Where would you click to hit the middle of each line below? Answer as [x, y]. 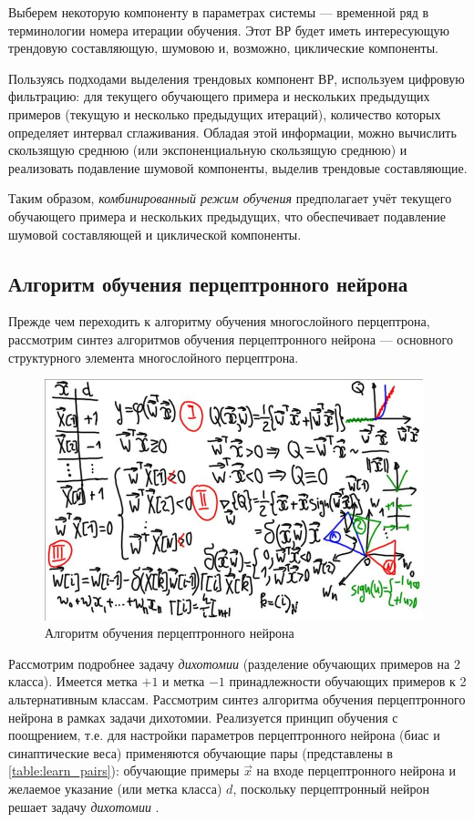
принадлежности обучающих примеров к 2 [348, 681]
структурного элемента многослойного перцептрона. [154, 357]
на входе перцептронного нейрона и [356, 771]
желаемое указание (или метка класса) [115, 789]
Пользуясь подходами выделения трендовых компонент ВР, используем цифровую [237, 78]
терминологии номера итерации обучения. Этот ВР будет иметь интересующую [229, 30]
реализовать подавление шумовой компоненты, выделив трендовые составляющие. [238, 167]
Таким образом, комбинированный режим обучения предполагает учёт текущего [230, 198]
